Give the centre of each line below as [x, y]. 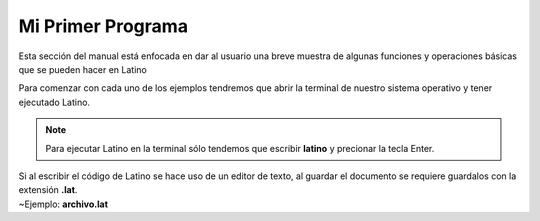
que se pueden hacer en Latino [82, 69]
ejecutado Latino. [54, 102]
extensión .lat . [48, 190]
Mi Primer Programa [103, 26]
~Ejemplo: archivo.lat [63, 204]
